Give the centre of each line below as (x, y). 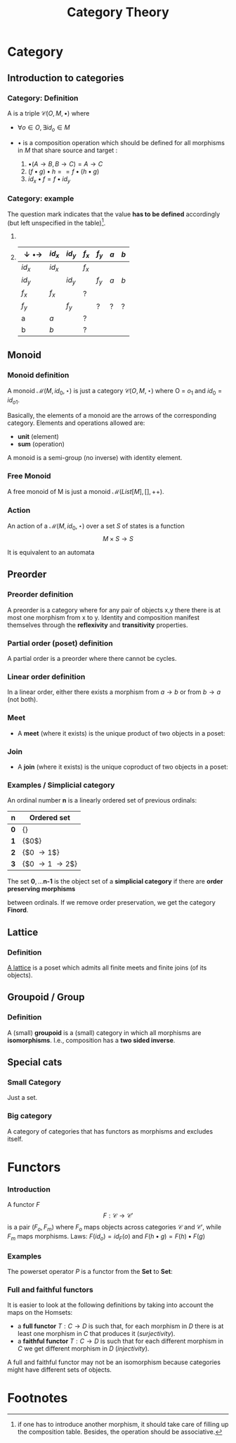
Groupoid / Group (46, 997)
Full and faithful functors (50, 1289)
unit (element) (38, 436)
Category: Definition (43, 98)
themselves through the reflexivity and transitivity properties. (98, 625)
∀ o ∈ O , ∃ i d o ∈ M (44, 128)
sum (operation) (41, 444)
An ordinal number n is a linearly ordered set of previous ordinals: (102, 800)
